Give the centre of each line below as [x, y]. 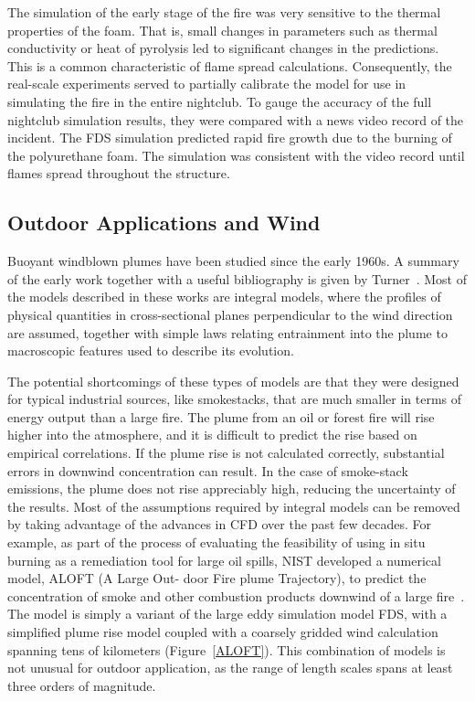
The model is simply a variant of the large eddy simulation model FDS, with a [227, 614]
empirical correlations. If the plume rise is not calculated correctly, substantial [226, 453]
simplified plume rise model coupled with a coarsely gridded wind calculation [223, 632]
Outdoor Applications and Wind [164, 223]
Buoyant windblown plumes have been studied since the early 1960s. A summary [233, 261]
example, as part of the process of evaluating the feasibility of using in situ [216, 542]
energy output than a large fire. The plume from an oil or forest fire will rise [221, 416]
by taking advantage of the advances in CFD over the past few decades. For [220, 524]
